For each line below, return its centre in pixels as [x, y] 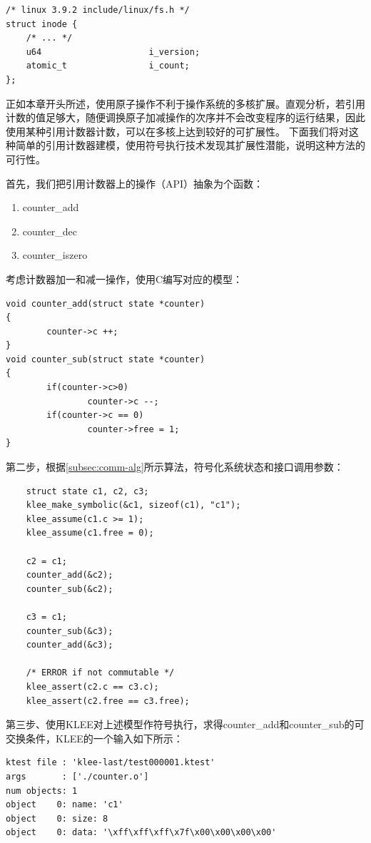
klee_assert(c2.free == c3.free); [108, 701]
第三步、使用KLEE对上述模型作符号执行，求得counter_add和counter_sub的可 [185, 724]
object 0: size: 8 [57, 818]
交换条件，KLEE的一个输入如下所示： [95, 738]
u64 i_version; [113, 52]
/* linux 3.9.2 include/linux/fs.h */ [98, 10]
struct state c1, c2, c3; [87, 491]
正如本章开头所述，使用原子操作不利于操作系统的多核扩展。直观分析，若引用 [185, 103]
